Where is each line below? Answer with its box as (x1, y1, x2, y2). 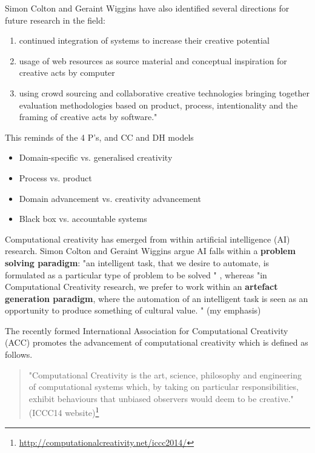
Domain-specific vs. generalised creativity (19, 151, 173, 164)
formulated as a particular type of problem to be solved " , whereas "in (5, 268, 267, 281)
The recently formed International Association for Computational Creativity (5, 324, 288, 337)
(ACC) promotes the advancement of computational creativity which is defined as (5, 336, 308, 349)
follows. (5, 348, 33, 361)
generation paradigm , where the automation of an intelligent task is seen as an (5, 292, 308, 304)
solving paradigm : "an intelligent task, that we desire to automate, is (5, 256, 270, 269)
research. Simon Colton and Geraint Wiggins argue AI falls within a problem (5, 244, 296, 257)
